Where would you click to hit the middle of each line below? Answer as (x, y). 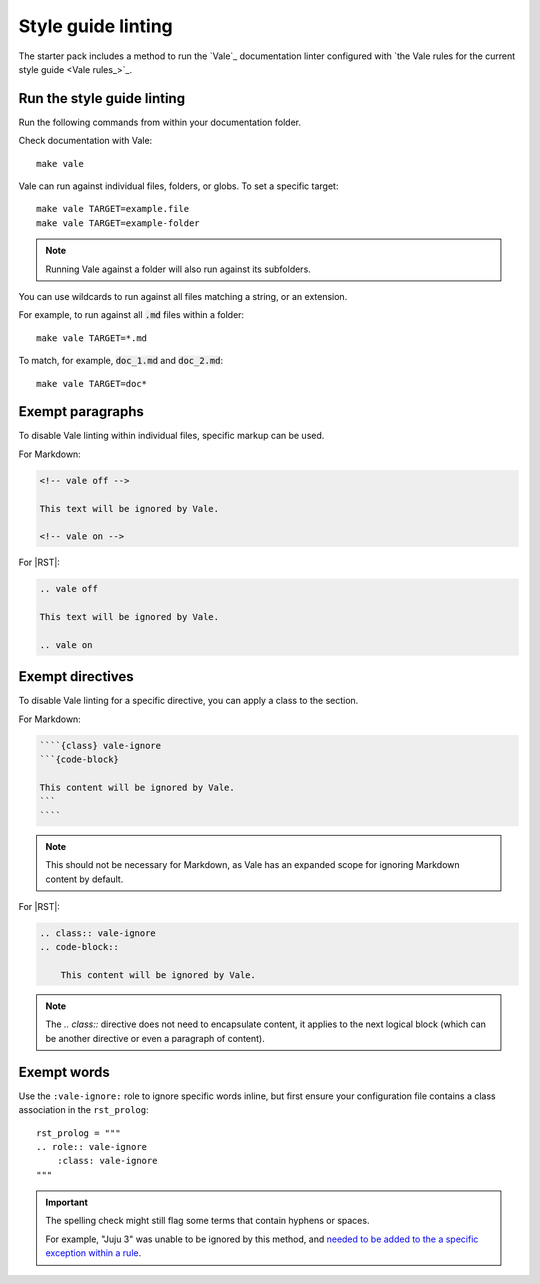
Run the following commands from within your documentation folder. (160, 122)
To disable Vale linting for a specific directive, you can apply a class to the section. (188, 701)
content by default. (84, 879)
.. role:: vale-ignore (92, 1146)
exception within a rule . (93, 1253)
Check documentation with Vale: (85, 141)
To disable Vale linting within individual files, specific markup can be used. (171, 436)
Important (67, 1202)
